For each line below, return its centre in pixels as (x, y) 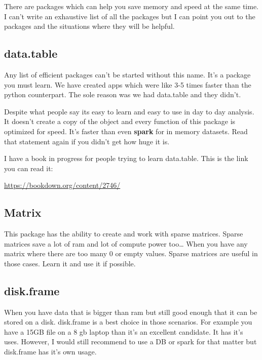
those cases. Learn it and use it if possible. (70, 263)
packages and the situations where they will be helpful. (89, 26)
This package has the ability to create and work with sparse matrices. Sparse (124, 234)
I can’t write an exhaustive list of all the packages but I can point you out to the (130, 16)
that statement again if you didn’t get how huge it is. (87, 141)
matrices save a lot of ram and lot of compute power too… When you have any (126, 243)
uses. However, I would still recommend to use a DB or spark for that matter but (130, 342)
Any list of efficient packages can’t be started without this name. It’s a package (127, 74)
